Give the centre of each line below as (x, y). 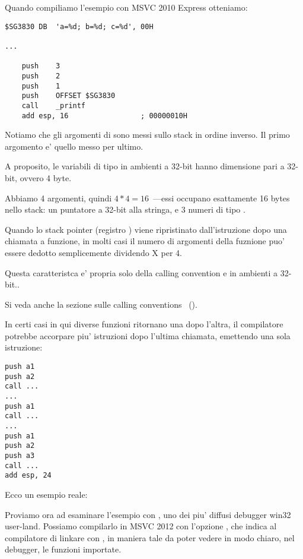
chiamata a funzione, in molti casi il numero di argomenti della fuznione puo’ (145, 241)
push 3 (41, 66)
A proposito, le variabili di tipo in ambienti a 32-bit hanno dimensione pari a (145, 166)
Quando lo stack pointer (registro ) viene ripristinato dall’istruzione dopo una (146, 229)
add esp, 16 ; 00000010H (104, 116)
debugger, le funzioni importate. (63, 549)
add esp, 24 (28, 476)
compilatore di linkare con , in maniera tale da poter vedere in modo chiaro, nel (150, 537)
